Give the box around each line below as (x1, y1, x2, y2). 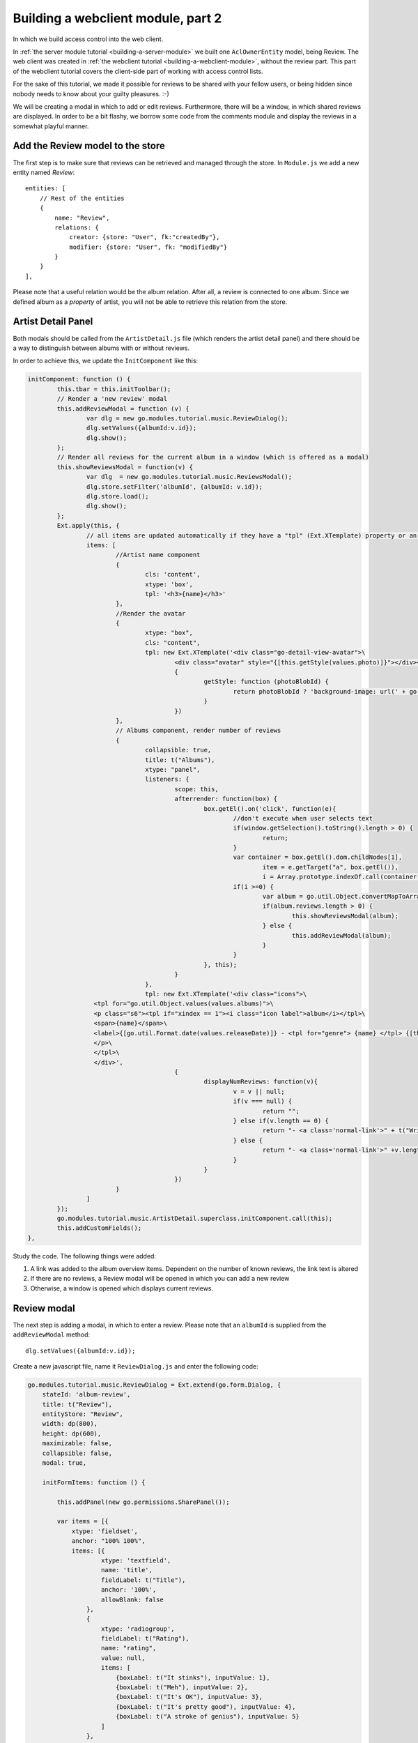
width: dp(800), (42, 1419, 98, 1428)
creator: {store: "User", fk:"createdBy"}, (69, 234, 220, 241)
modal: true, (42, 1459, 87, 1467)
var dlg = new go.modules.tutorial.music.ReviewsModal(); (86, 473, 293, 481)
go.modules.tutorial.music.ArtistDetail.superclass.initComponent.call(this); (56, 1214, 333, 1222)
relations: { (54, 223, 99, 231)
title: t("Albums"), (145, 756, 215, 763)
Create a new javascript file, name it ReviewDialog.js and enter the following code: (13, 1362, 258, 1370)
